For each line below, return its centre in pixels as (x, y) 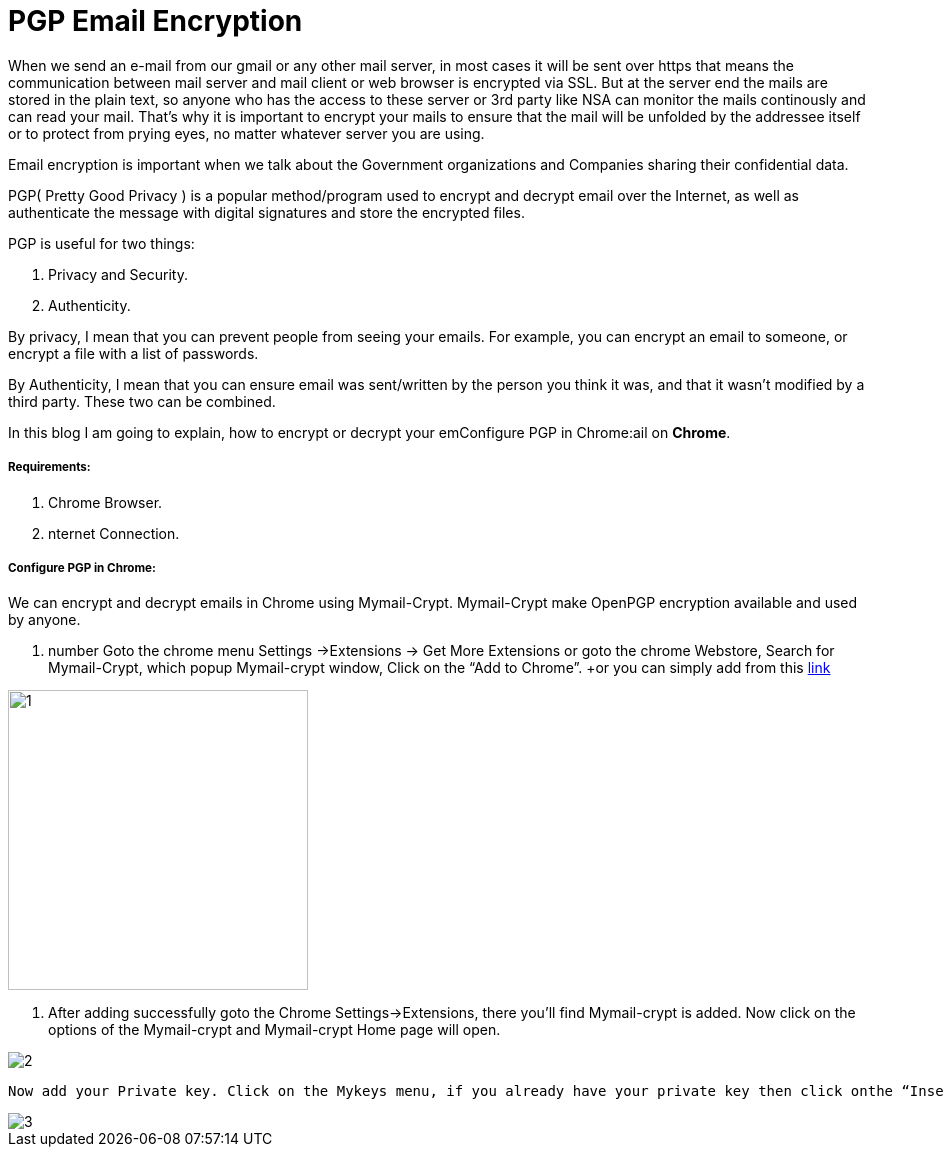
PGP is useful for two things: (101, 243)
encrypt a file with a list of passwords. (133, 353)
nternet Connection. (114, 533)
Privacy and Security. (118, 274)
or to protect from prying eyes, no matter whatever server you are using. (246, 133)
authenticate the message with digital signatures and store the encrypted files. (266, 212)
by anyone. (44, 620)
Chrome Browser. (105, 502)
